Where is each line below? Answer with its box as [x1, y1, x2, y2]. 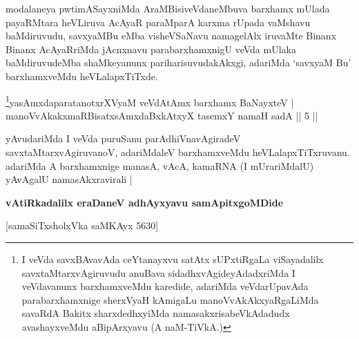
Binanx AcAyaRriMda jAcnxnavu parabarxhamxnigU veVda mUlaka [6, 41, 296, 56]
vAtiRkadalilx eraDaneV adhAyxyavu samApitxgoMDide [6, 195, 284, 209]
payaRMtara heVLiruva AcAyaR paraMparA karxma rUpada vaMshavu [6, 14, 311, 29]
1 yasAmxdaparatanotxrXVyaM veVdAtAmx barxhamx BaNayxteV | [6, 93, 294, 109]
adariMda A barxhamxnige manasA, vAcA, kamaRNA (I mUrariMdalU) [6, 158, 314, 173]
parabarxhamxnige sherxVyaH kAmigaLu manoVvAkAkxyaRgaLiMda [21, 292, 319, 307]
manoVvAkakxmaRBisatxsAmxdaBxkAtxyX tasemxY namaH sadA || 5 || [6, 108, 318, 122]
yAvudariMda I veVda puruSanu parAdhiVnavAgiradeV [6, 131, 241, 146]
